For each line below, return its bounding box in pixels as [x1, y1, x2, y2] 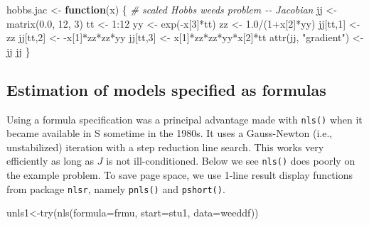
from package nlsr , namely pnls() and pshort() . [6, 181, 225, 196]
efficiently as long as [6, 153, 95, 168]
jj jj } [6, 43, 31, 58]
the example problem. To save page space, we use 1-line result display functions [6, 168, 353, 182]
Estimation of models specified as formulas [6, 78, 326, 100]
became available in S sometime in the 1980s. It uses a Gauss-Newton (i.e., [6, 126, 333, 141]
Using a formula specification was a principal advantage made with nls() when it [6, 111, 363, 126]
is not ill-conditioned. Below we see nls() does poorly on [106, 153, 355, 168]
